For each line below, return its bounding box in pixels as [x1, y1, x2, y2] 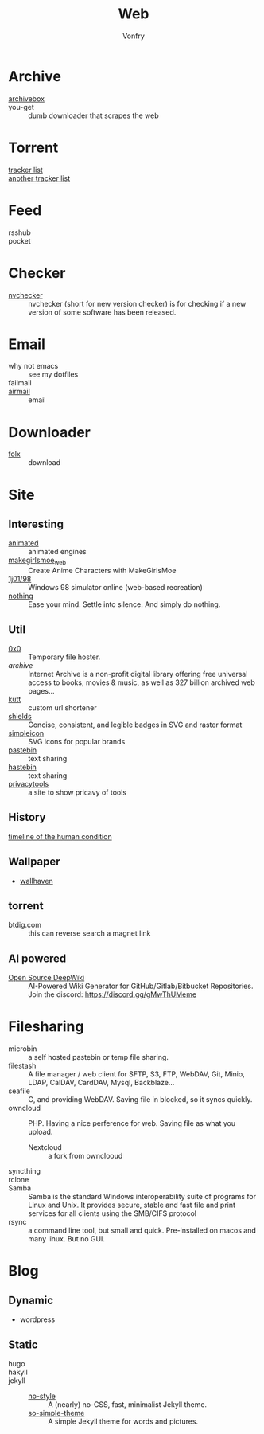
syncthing [8, 1166, 41, 1176]
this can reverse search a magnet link [28, 928, 151, 938]
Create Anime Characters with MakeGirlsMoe [28, 566, 177, 576]
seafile [8, 1086, 30, 1096]
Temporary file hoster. [28, 652, 101, 662]
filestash [8, 1061, 37, 1071]
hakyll [8, 1367, 28, 1377]
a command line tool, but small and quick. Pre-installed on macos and [28, 1225, 256, 1235]
